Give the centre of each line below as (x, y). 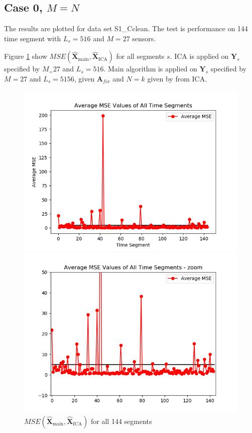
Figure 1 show (26, 56)
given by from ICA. (177, 78)
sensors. (144, 38)
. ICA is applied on (199, 56)
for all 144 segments (121, 421)
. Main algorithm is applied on (150, 69)
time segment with (33, 38)
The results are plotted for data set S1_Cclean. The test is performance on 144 (126, 28)
